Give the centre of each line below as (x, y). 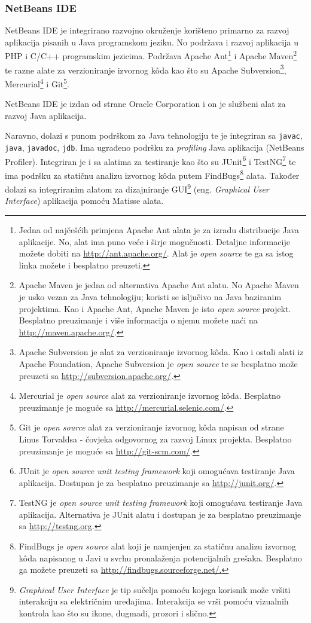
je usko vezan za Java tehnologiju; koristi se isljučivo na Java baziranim (150, 296)
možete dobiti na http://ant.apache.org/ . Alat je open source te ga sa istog (156, 253)
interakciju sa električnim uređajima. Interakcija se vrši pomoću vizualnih (154, 601)
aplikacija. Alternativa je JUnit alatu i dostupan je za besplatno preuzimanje (160, 514)
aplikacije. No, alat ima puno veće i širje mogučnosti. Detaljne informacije (154, 241)
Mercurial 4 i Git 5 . (37, 83)
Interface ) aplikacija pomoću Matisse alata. (84, 201)
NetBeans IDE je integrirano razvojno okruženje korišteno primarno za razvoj (147, 30)
